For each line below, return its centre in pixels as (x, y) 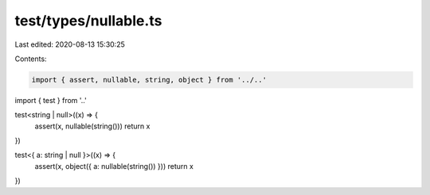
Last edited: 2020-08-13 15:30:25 (70, 44)
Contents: (31, 59)
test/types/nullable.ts (88, 21)
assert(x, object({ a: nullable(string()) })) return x (114, 166)
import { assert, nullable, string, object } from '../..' (149, 80)
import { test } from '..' (51, 100)
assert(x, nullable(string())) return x (92, 126)
